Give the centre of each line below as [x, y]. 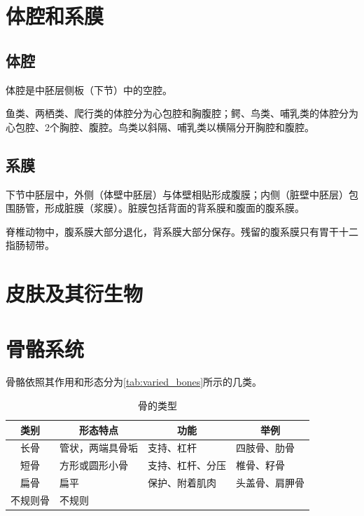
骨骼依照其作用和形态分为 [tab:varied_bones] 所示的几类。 [134, 382]
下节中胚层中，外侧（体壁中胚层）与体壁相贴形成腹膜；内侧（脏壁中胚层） [177, 194]
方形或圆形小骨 [94, 465]
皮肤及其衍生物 [75, 293]
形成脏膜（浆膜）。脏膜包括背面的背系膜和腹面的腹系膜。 [174, 208]
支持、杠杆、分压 [187, 465]
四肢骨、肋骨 [265, 448]
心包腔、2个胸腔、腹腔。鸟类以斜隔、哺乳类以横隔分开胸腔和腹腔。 [160, 127]
